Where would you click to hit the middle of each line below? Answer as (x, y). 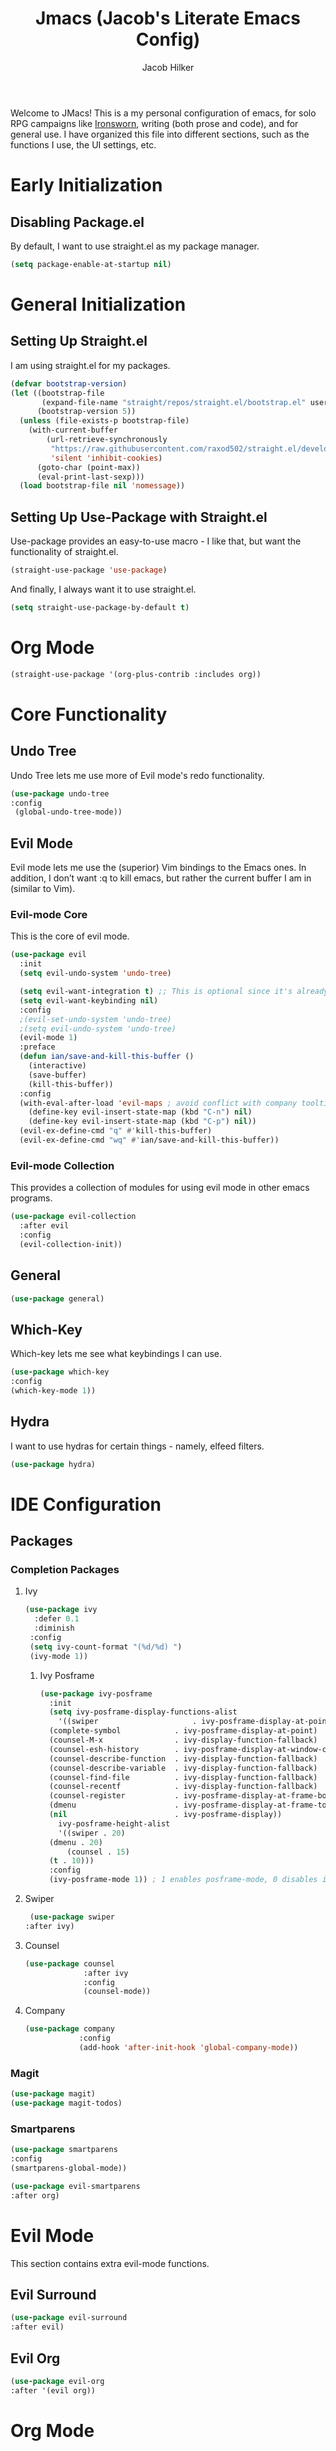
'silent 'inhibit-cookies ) (106, 458)
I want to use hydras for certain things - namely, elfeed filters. (137, 1446)
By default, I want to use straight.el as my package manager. (135, 246)
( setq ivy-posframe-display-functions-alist (143, 1712)
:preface (37, 1047)
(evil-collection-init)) (71, 1244)
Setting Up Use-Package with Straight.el (139, 517)
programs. (31, 1198)
